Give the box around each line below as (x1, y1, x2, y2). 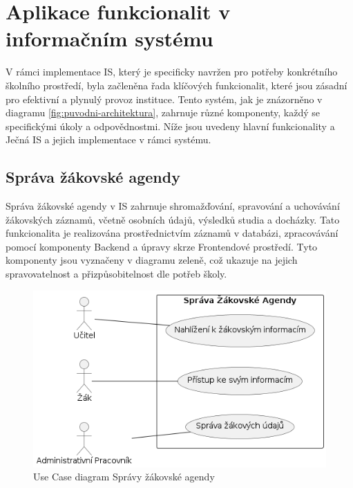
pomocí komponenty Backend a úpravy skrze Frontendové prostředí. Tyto (6, 239, 318, 253)
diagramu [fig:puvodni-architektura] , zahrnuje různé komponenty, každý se (6, 105, 320, 120)
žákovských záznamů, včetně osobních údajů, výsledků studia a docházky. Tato (6, 212, 340, 226)
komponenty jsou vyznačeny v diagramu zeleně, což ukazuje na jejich (6, 253, 298, 267)
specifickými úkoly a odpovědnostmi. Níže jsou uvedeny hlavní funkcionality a (6, 118, 335, 133)
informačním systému (6, 24, 213, 53)
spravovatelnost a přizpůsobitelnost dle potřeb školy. (6, 266, 227, 281)
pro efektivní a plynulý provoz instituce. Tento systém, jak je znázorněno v (6, 91, 323, 106)
